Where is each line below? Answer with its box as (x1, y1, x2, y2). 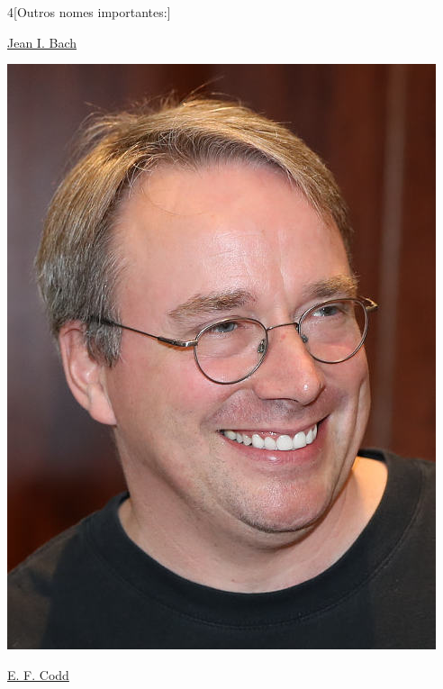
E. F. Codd (7, 665, 69, 684)
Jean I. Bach (7, 32, 77, 51)
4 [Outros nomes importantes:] (7, 3, 171, 21)
